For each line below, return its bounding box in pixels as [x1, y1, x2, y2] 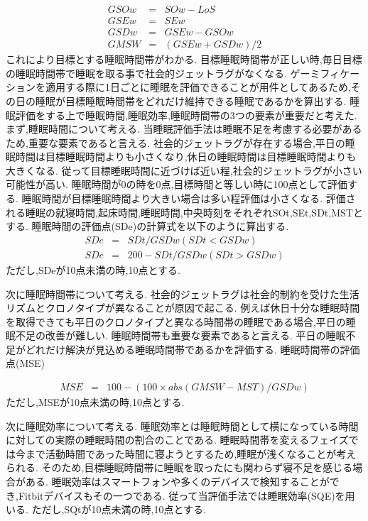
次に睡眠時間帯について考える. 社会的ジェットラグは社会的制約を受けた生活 [6, 286, 359, 301]
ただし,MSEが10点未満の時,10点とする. [6, 395, 185, 410]
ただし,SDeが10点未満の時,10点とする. [6, 262, 180, 277]
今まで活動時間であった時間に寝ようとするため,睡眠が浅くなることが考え [15, 446, 357, 461]
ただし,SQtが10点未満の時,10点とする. [31, 502, 206, 517]
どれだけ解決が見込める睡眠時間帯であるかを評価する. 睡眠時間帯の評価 [25, 341, 360, 356]
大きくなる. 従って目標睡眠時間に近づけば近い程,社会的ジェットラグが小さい [6, 163, 362, 177]
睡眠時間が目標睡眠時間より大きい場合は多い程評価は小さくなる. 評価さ [21, 191, 356, 206]
